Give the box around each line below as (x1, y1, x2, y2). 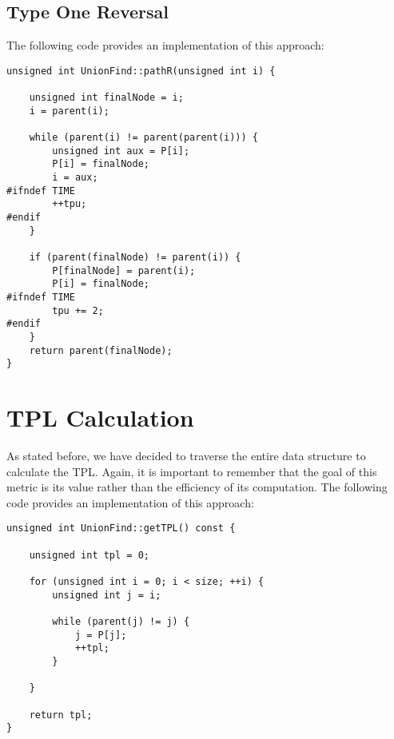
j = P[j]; (74, 629, 127, 641)
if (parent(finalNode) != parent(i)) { (29, 251, 241, 263)
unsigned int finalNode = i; (29, 92, 184, 104)
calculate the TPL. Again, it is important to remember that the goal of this (6, 463, 377, 479)
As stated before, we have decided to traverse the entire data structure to (6, 447, 366, 464)
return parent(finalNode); (29, 344, 173, 356)
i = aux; (52, 172, 98, 184)
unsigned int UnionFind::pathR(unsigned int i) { (6, 65, 276, 77)
